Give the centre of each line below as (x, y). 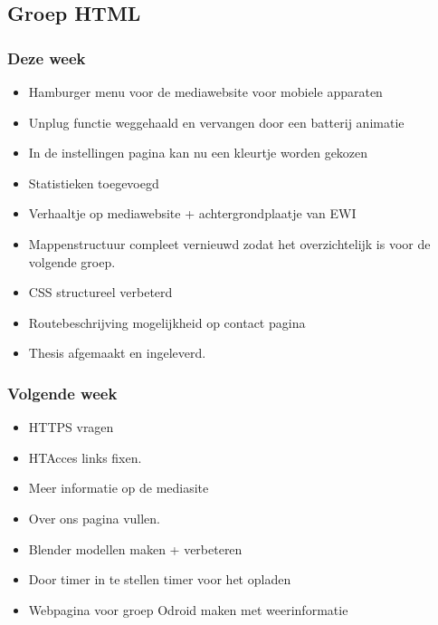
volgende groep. (72, 261)
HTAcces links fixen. (85, 457)
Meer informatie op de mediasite (119, 488)
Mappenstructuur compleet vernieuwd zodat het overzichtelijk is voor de (229, 243)
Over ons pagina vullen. (94, 518)
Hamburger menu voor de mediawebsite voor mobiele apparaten (205, 91)
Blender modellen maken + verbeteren (135, 548)
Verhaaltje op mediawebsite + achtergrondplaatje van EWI (192, 213)
